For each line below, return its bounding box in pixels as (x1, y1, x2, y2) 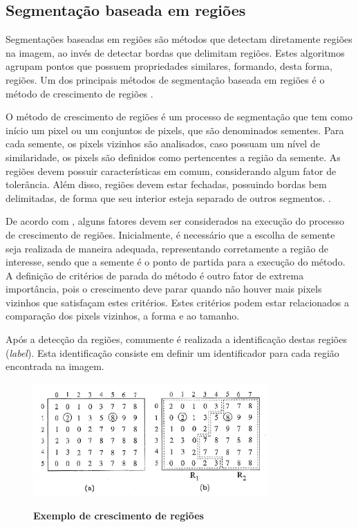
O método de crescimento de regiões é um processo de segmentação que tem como (6, 109, 353, 124)
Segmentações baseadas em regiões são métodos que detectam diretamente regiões (6, 32, 352, 46)
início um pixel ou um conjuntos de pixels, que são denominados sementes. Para (6, 122, 344, 137)
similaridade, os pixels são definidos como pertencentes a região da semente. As (6, 149, 341, 164)
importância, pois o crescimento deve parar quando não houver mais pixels (6, 281, 322, 296)
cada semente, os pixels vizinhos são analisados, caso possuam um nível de (6, 136, 320, 151)
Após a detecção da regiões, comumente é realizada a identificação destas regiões (6, 332, 347, 346)
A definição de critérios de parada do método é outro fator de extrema (6, 268, 304, 282)
